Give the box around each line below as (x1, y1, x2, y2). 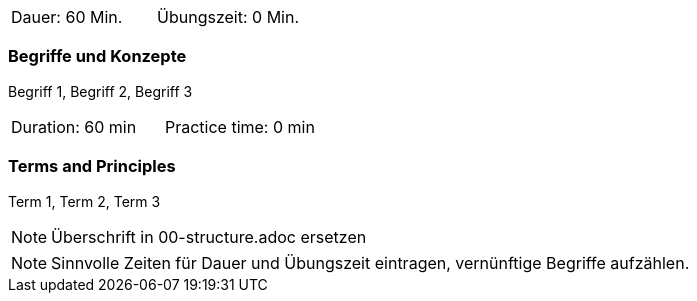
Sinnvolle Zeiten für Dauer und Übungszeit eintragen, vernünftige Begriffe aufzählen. (51, 252, 690, 273)
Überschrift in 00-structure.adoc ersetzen (51, 226, 367, 247)
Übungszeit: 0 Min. (157, 7, 300, 27)
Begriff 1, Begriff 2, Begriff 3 (8, 82, 193, 100)
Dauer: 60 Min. (11, 7, 123, 27)
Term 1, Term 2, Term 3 (8, 192, 161, 210)
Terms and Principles (8, 156, 176, 177)
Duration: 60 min (11, 116, 137, 137)
